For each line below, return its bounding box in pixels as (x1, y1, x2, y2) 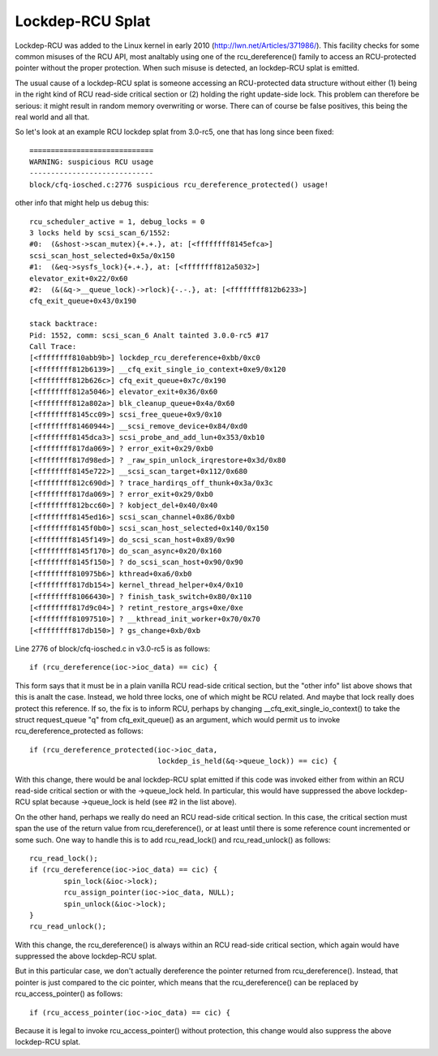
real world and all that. (15, 112, 90, 122)
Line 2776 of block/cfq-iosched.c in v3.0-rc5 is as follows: (15, 644, 211, 653)
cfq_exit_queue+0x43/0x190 (29, 296, 137, 306)
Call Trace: (29, 342, 77, 351)
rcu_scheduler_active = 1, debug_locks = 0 (29, 217, 205, 226)
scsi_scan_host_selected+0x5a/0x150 (29, 251, 175, 260)
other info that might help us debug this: (15, 198, 149, 208)
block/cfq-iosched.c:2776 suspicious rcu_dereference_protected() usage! (29, 179, 329, 189)
